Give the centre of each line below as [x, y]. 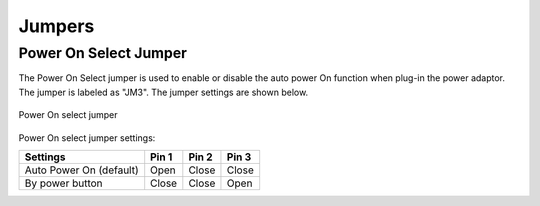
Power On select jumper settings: [87, 137]
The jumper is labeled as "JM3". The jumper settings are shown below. [163, 92]
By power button [64, 183]
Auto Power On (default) [81, 170]
